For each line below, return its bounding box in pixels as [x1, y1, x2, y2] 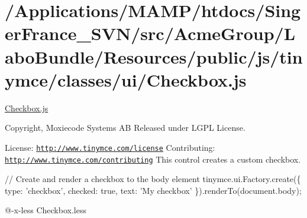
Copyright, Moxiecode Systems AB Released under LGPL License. [5, 121, 245, 134]
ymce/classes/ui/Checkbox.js [5, 67, 247, 91]
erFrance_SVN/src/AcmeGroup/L [5, 21, 296, 45]
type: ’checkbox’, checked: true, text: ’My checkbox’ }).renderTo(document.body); [5, 184, 302, 196]
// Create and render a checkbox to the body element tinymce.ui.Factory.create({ [5, 173, 301, 185]
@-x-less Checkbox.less [5, 204, 86, 216]
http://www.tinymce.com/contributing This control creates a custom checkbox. [5, 153, 301, 165]
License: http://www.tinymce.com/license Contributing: [5, 141, 215, 153]
